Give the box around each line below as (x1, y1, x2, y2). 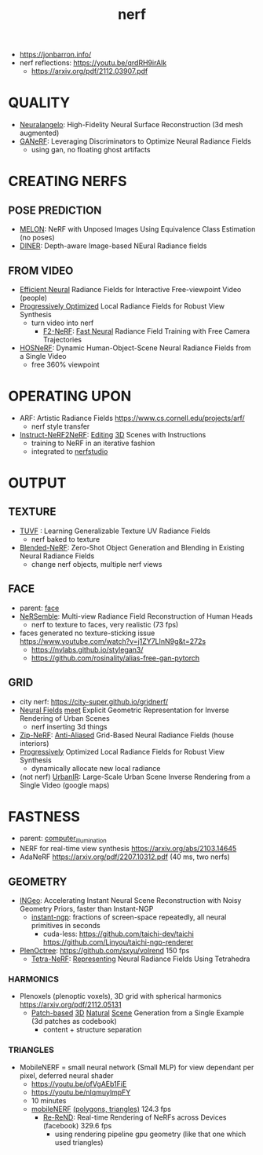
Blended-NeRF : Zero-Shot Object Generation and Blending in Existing (19, 543, 245, 552)
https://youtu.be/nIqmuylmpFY (31, 1087, 131, 1097)
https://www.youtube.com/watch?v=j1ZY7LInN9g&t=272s (19, 636, 206, 645)
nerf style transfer (31, 422, 90, 431)
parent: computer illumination (19, 834, 108, 845)
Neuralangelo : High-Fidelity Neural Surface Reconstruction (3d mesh (19, 120, 243, 130)
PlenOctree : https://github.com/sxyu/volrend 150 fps (19, 946, 190, 956)
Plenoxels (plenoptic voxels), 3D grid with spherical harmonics (19, 992, 222, 1001)
